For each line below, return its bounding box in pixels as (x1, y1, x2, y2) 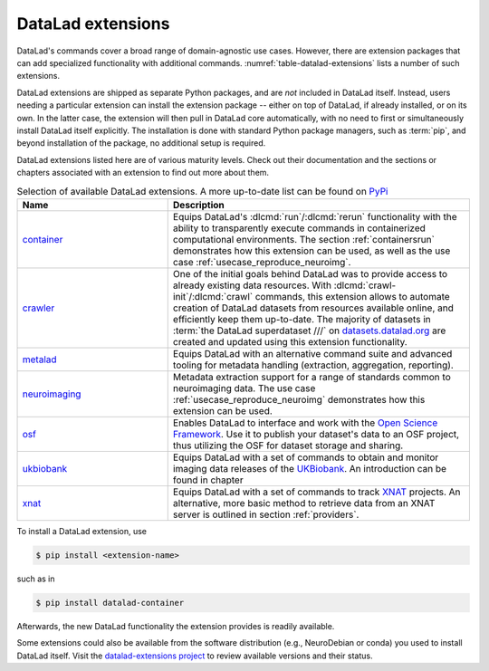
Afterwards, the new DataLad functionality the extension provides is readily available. (16, 620, 335, 631)
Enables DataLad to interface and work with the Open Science (172, 417, 438, 429)
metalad (22, 353, 58, 366)
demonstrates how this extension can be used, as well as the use (172, 244, 451, 257)
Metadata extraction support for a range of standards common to (172, 370, 452, 383)
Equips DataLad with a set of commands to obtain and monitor (172, 451, 439, 464)
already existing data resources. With (172, 279, 332, 292)
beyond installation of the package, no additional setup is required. (16, 138, 266, 149)
